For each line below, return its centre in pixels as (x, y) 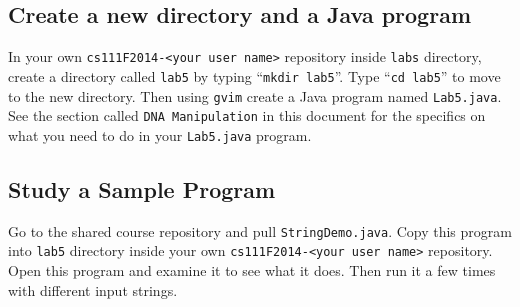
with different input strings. (93, 289)
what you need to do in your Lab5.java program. (160, 134)
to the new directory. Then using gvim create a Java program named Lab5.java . (255, 95)
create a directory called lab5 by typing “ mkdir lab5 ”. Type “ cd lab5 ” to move (254, 75)
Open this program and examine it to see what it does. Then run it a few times (252, 270)
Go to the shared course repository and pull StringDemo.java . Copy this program (260, 230)
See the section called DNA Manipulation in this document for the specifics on (247, 115)
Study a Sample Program (142, 188)
